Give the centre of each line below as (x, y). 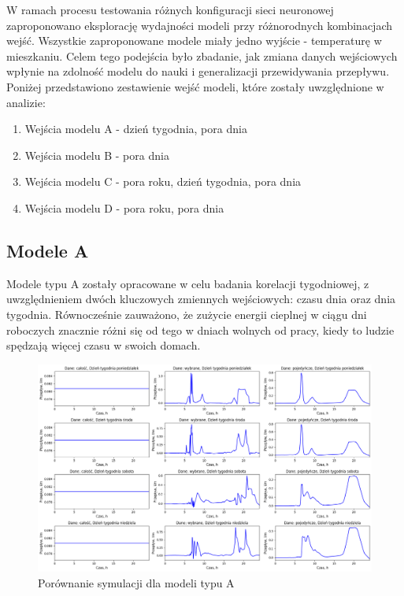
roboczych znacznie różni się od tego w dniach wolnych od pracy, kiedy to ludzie (200, 329)
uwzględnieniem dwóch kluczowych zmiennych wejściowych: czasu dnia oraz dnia (201, 299)
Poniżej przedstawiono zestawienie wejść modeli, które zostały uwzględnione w (195, 86)
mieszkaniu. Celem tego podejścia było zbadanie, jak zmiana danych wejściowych (202, 56)
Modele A (48, 250)
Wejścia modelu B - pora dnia (97, 155)
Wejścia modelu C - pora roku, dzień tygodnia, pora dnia (163, 181)
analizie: (26, 102)
